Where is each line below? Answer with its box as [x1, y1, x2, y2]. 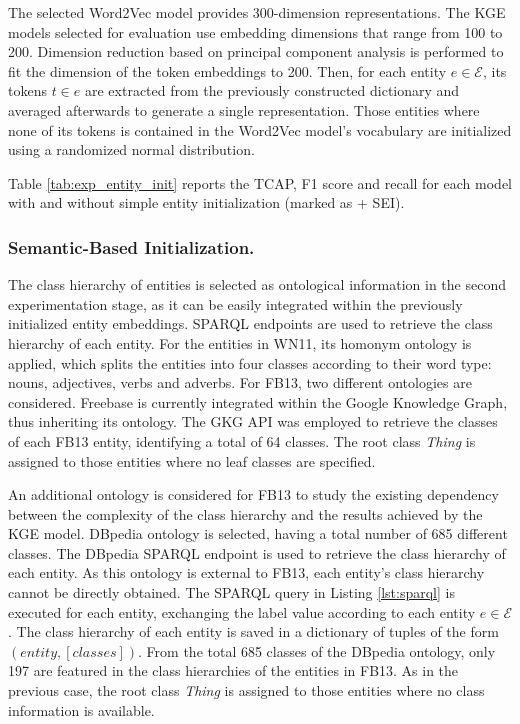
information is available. [8, 699, 155, 720]
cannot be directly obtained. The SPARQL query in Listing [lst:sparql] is [8, 582, 455, 603]
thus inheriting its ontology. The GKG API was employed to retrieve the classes [8, 411, 498, 432]
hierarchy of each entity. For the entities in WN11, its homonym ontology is [8, 332, 472, 353]
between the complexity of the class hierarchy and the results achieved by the [8, 503, 483, 524]
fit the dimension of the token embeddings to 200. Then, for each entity [8, 60, 447, 81]
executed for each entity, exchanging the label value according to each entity [8, 601, 476, 622]
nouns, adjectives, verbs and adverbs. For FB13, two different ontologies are [8, 372, 472, 393]
